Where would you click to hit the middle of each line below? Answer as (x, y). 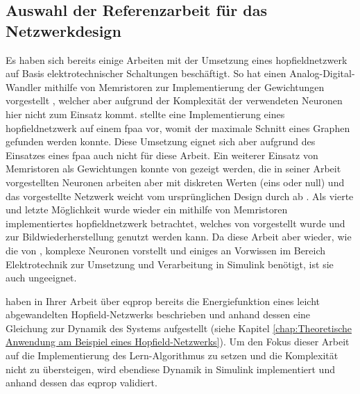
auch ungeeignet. (41, 278)
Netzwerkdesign (63, 30)
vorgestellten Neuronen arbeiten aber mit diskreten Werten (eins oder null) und (175, 182)
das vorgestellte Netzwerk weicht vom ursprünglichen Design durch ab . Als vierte (180, 196)
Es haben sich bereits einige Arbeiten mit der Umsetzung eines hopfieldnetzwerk (177, 59)
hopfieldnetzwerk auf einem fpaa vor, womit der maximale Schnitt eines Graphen (178, 128)
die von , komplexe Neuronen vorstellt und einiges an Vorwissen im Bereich (166, 250)
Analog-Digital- (322, 73)
